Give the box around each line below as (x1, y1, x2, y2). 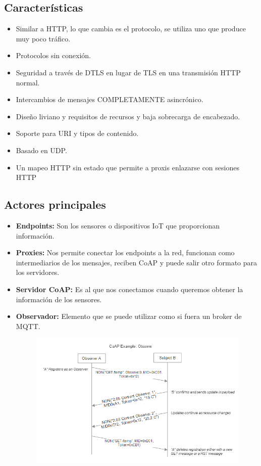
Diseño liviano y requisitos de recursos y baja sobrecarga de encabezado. (16, 111, 240, 121)
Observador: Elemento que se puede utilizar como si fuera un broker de (16, 311, 242, 321)
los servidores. (16, 267, 60, 277)
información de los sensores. (16, 294, 102, 304)
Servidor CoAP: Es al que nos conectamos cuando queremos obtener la (16, 284, 243, 294)
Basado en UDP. (16, 145, 67, 155)
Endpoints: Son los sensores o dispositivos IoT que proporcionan (16, 220, 220, 230)
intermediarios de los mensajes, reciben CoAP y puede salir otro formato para (16, 257, 257, 267)
